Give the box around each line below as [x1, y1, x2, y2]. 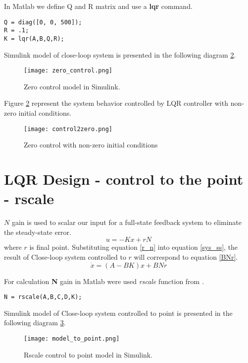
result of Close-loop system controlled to [4, 251, 126, 262]
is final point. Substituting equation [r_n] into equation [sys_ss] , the [29, 242, 238, 252]
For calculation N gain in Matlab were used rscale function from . [4, 276, 204, 286]
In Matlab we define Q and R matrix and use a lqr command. [4, 1, 193, 11]
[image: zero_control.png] [24, 67, 112, 74]
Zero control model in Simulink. [24, 81, 120, 91]
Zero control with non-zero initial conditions [24, 140, 158, 150]
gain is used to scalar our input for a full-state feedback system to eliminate [11, 217, 242, 227]
